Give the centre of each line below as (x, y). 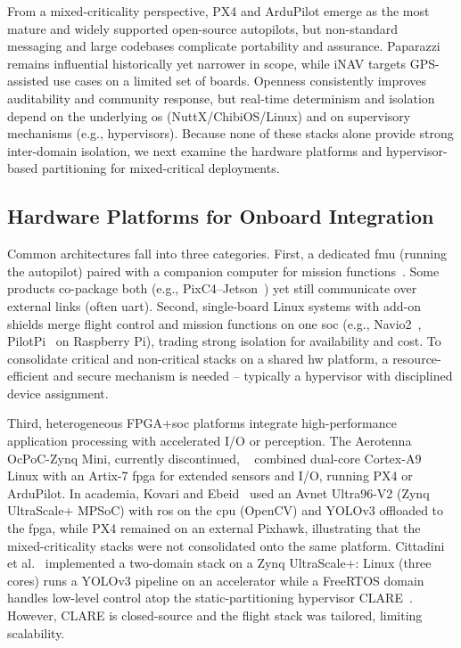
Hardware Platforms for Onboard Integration (221, 216)
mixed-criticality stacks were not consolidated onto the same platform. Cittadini (226, 545)
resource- (417, 358)
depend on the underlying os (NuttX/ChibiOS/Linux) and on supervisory (209, 115)
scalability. (36, 632)
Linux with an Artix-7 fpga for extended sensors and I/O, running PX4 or (210, 476)
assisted (28, 81)
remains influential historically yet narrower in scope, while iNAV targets (206, 63)
